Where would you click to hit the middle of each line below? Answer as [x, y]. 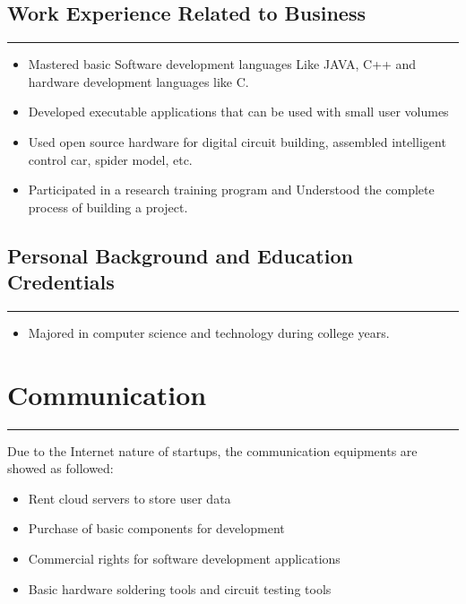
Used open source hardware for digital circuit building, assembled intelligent [237, 141]
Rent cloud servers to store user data [129, 498]
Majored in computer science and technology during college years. [209, 332]
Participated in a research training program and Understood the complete [231, 190]
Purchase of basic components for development [156, 528]
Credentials [61, 282]
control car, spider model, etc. [110, 159]
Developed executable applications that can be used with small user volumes [238, 112]
